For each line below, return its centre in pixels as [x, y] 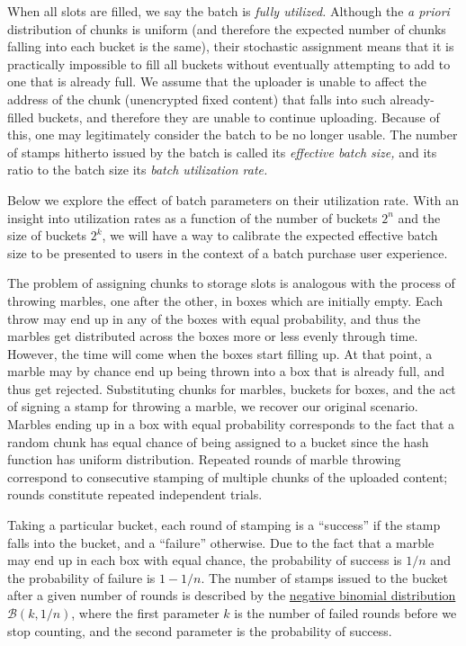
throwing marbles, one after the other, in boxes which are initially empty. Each [225, 300]
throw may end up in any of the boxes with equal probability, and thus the [214, 318]
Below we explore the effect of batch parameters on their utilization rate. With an [233, 199]
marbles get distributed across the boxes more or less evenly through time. [213, 336]
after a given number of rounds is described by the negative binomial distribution [232, 595]
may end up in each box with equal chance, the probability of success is [205, 560]
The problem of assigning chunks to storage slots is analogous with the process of [231, 283]
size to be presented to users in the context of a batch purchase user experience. [228, 252]
